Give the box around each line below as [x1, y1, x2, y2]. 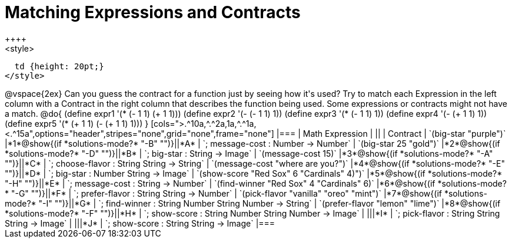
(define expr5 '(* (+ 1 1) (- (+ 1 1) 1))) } [5, 118, 149, 129]
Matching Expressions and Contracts [5, 2, 301, 22]
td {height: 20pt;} [14, 61, 104, 71]
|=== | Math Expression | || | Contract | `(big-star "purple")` [276, 128, 506, 139]
